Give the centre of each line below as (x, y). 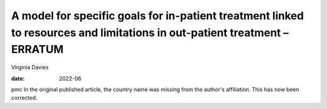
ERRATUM (37, 50)
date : (18, 78)
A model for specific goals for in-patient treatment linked (157, 16)
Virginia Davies (30, 67)
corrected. (24, 98)
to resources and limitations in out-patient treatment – (150, 33)
